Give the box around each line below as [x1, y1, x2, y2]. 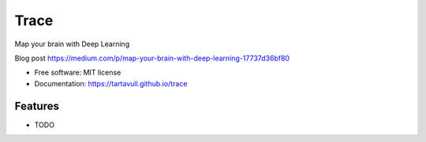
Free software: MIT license [34, 67, 121, 78]
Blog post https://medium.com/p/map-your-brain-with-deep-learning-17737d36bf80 [14, 53, 290, 63]
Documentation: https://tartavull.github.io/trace [34, 78, 188, 88]
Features [14, 99, 59, 113]
